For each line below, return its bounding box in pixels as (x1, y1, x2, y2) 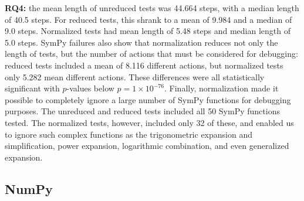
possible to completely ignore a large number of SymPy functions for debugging (5, 93, 291, 105)
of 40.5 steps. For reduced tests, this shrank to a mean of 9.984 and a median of (5, 13, 292, 25)
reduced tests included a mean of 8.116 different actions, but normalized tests (5, 59, 283, 71)
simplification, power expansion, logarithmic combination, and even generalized (5, 139, 289, 152)
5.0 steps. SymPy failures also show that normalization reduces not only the (5, 36, 278, 48)
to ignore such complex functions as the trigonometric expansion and (5, 128, 252, 140)
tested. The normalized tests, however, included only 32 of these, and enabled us (5, 116, 294, 128)
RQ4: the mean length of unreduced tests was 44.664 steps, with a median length (5, 2, 299, 13)
